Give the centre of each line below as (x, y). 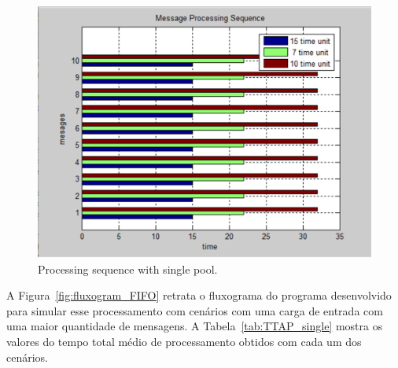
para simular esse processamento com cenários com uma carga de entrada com (195, 310)
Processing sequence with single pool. (128, 269)
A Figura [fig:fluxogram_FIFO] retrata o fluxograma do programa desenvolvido (199, 295)
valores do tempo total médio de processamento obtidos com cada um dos (184, 342)
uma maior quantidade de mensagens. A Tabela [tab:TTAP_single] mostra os (195, 326)
